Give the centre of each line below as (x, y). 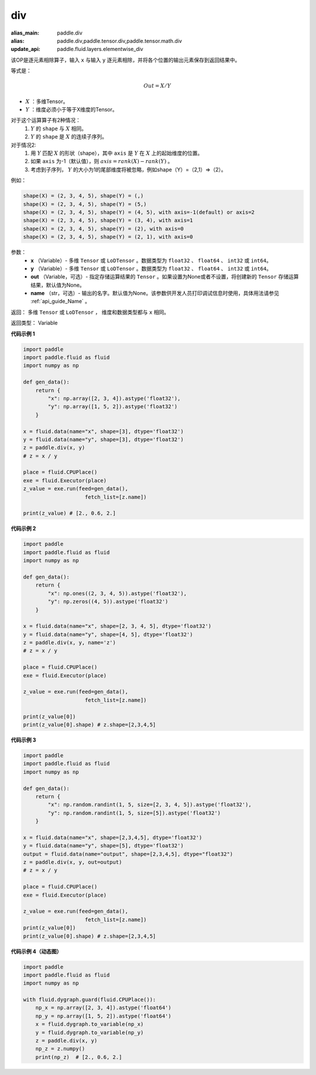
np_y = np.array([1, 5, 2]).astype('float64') (104, 1016)
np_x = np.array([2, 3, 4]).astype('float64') (104, 1008)
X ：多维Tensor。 (47, 101)
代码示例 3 (23, 740)
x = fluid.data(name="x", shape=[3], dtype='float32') (103, 431)
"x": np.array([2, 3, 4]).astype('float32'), (114, 398)
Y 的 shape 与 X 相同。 (59, 128)
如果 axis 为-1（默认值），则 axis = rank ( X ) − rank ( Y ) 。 (102, 161)
